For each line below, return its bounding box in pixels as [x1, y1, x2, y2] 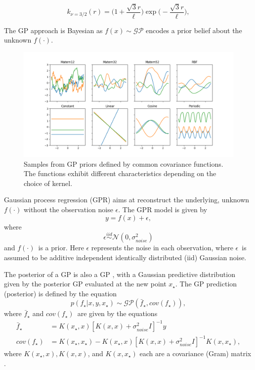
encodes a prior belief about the [146, 25, 242, 35]
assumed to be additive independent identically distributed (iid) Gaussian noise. [4, 252, 247, 262]
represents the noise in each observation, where [91, 242, 233, 253]
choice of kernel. [24, 178, 73, 188]
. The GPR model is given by [118, 204, 208, 214]
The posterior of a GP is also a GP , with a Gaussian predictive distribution [4, 269, 235, 279]
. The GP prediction [175, 278, 237, 289]
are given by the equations [77, 308, 158, 319]
